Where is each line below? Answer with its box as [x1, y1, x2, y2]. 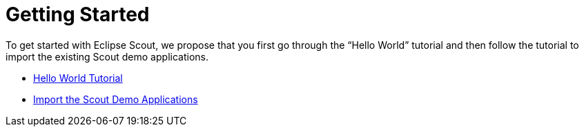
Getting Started [6, 3, 150, 26]
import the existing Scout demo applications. [6, 50, 208, 63]
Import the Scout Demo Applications [33, 93, 198, 105]
